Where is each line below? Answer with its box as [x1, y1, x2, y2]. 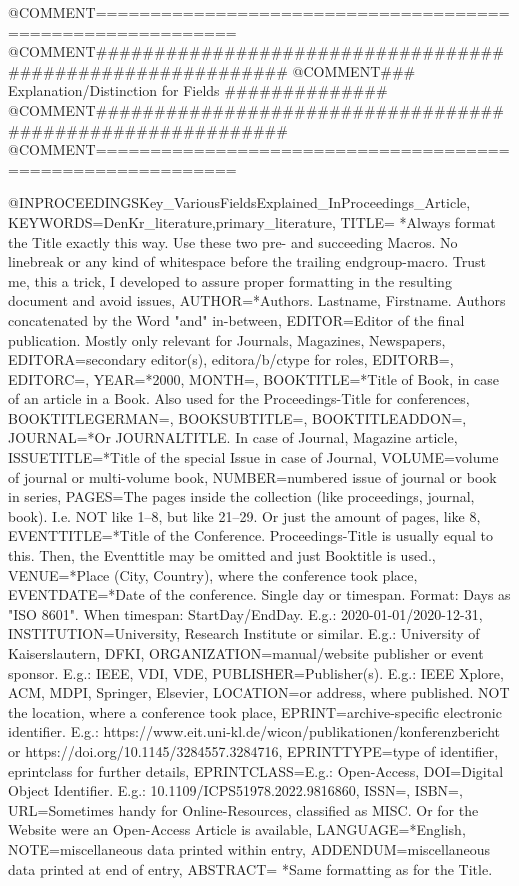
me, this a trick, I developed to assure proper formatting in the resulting [8, 270, 452, 291]
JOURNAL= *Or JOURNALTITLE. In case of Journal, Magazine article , [8, 427, 458, 448]
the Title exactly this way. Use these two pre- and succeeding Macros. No [8, 231, 458, 252]
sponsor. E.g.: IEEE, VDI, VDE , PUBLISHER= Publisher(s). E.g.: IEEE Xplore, [8, 662, 504, 683]
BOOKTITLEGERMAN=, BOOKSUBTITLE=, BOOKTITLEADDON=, [8, 407, 467, 428]
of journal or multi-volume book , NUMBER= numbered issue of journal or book [8, 466, 497, 487]
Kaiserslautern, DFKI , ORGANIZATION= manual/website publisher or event [8, 643, 484, 663]
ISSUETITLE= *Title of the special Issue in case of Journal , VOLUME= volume [8, 447, 499, 468]
